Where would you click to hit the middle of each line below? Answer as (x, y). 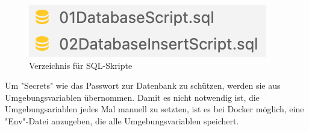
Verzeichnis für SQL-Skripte (81, 65)
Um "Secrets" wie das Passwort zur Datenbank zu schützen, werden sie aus (143, 85)
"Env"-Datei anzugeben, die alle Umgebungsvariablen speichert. (122, 120)
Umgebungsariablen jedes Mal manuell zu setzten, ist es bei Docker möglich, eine (154, 109)
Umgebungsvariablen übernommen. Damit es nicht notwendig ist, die (132, 97)
